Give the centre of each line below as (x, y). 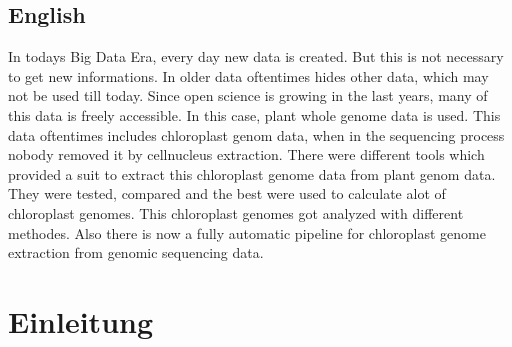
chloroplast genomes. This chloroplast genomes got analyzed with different (236, 212)
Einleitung (81, 320)
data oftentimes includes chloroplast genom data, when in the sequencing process (256, 134)
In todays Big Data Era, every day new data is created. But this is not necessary (256, 56)
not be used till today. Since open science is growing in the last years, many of (248, 95)
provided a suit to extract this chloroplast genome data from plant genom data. (252, 173)
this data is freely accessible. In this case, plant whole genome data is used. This (254, 114)
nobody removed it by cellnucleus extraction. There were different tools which (246, 154)
